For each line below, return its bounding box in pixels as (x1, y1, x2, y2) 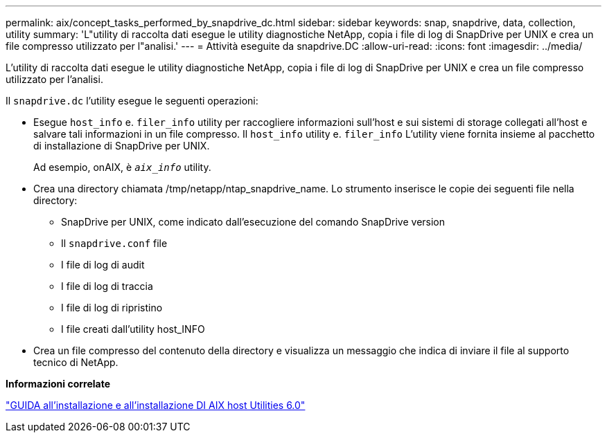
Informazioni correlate (6, 378, 111, 390)
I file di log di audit (61, 259, 145, 271)
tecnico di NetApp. (33, 356, 118, 368)
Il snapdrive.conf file (61, 237, 168, 249)
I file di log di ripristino (61, 302, 163, 313)
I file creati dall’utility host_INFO (61, 323, 205, 335)
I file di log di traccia (61, 280, 153, 292)
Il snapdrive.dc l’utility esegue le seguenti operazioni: (6, 95, 258, 107)
